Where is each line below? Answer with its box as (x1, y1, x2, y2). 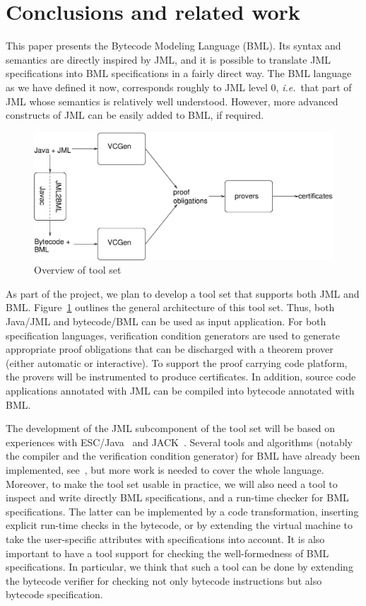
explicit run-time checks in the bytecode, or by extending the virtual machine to (6, 518, 353, 532)
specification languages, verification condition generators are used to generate (6, 327, 341, 342)
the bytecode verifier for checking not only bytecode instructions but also (6, 573, 322, 588)
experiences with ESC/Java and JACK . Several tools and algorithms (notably (6, 434, 353, 449)
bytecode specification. (6, 587, 103, 602)
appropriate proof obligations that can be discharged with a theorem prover (6, 342, 333, 356)
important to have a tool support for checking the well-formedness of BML (6, 545, 329, 560)
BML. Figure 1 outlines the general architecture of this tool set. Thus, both (6, 300, 335, 315)
